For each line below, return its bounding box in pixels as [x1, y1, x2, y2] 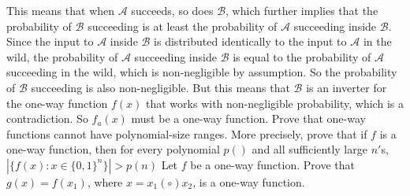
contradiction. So [6, 110, 88, 127]
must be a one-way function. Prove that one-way [131, 110, 366, 127]
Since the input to [6, 33, 94, 50]
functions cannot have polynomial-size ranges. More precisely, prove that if [6, 125, 367, 142]
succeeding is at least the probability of [88, 17, 278, 34]
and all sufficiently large [252, 141, 367, 157]
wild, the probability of [6, 48, 118, 65]
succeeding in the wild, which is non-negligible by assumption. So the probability [6, 64, 397, 80]
